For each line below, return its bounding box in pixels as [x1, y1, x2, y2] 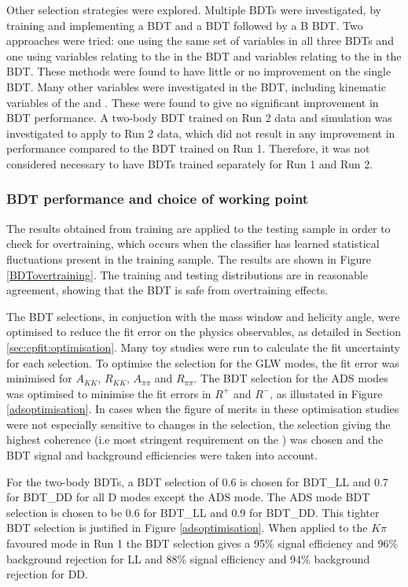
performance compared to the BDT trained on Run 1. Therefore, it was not [6, 140, 370, 157]
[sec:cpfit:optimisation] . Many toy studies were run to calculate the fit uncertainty [6, 338, 400, 355]
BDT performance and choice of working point [6, 189, 309, 209]
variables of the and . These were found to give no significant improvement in [6, 94, 379, 110]
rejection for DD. [6, 566, 88, 582]
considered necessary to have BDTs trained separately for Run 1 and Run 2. [6, 155, 373, 172]
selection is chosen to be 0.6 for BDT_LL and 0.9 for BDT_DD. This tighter [6, 504, 380, 520]
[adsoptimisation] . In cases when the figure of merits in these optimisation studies [6, 401, 399, 417]
